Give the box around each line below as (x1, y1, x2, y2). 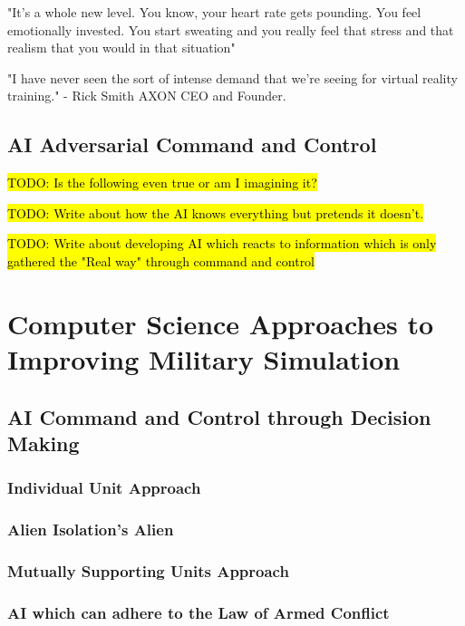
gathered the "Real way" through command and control (7, 251, 315, 270)
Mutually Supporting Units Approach (7, 559, 289, 582)
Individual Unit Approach (7, 477, 201, 499)
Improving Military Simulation (7, 340, 401, 377)
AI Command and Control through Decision (7, 402, 431, 430)
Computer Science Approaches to (7, 304, 434, 342)
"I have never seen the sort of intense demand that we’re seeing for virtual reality (7, 68, 458, 87)
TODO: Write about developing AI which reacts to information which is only (7, 234, 437, 253)
